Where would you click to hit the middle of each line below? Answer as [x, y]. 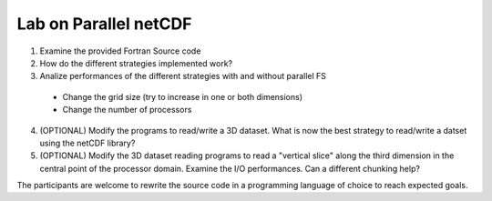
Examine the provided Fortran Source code [120, 51]
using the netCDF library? [87, 143]
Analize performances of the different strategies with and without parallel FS [183, 76]
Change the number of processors [127, 110]
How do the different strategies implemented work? [136, 63]
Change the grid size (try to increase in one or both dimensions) [183, 96]
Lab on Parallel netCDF [104, 24]
